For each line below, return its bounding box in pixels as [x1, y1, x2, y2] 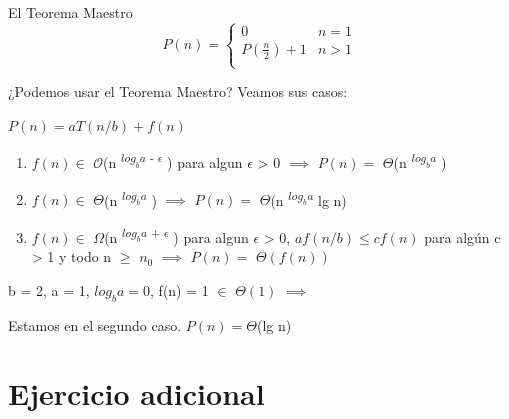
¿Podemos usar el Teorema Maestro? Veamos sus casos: [8, 81, 348, 102]
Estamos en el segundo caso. [8, 314, 182, 335]
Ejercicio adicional [8, 373, 265, 414]
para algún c [424, 226, 501, 247]
